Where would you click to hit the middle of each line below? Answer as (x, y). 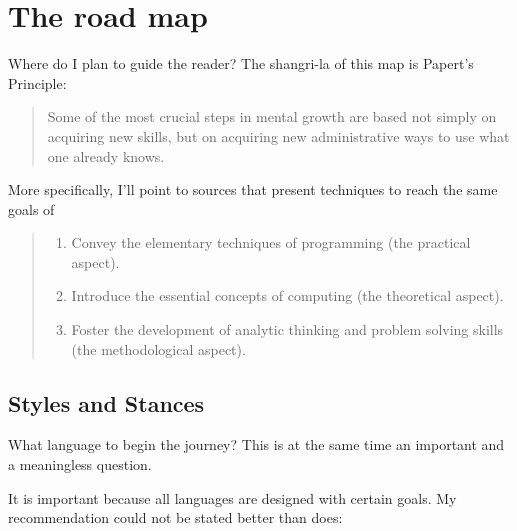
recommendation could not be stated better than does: (175, 517)
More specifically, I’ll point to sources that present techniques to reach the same (253, 189)
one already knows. (106, 155)
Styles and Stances (106, 402)
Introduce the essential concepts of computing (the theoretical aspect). (287, 295)
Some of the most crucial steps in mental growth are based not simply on (272, 116)
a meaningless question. (80, 464)
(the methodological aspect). (158, 348)
